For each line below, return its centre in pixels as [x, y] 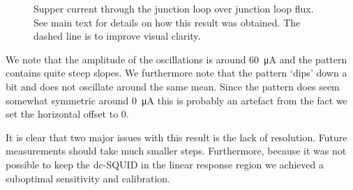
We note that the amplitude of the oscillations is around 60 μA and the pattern [176, 59]
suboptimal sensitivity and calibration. [88, 178]
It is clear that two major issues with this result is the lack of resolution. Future [176, 137]
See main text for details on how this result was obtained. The [167, 22]
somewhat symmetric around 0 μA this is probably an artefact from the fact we [176, 100]
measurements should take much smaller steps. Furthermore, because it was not [176, 151]
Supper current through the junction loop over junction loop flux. [174, 8]
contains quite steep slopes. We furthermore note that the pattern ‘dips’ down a [176, 73]
